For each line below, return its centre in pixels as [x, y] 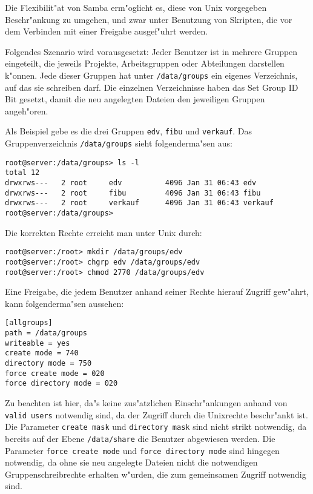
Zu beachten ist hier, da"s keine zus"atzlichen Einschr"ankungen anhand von [146, 403]
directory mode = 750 [48, 364]
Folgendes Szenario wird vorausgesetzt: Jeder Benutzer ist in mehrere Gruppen [151, 51]
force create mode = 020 [55, 373]
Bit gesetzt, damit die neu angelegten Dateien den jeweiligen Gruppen [135, 99]
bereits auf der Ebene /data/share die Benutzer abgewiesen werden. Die [140, 438]
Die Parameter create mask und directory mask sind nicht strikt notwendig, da [156, 426]
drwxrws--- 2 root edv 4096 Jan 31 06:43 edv [131, 183]
